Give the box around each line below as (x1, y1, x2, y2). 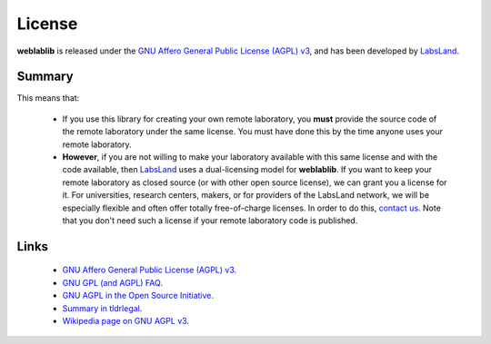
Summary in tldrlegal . (62, 302, 143, 313)
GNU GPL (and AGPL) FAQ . (62, 277, 164, 288)
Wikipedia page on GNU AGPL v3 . (62, 315, 190, 326)
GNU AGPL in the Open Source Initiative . (62, 290, 214, 301)
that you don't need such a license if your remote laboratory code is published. (62, 214, 358, 226)
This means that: (16, 93, 80, 103)
